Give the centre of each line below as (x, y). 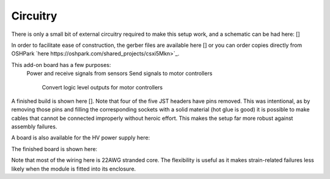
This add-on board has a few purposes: (61, 65)
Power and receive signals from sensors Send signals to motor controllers (119, 74)
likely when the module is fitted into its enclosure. (74, 169)
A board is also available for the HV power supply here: (81, 138)
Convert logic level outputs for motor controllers (102, 87)
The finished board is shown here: (54, 149)
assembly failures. (34, 127)
